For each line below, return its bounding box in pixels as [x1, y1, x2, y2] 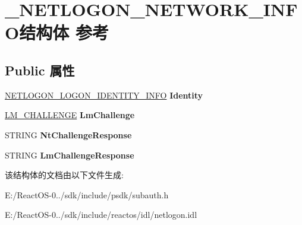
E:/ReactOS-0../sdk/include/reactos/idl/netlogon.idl [5, 208, 197, 221]
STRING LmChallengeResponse [5, 148, 134, 161]
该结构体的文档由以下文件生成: [5, 169, 124, 181]
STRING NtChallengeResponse [5, 128, 132, 141]
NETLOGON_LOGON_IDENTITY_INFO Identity [5, 88, 203, 101]
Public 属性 [5, 61, 75, 79]
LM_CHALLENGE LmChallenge [5, 109, 135, 121]
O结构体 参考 [5, 20, 109, 45]
